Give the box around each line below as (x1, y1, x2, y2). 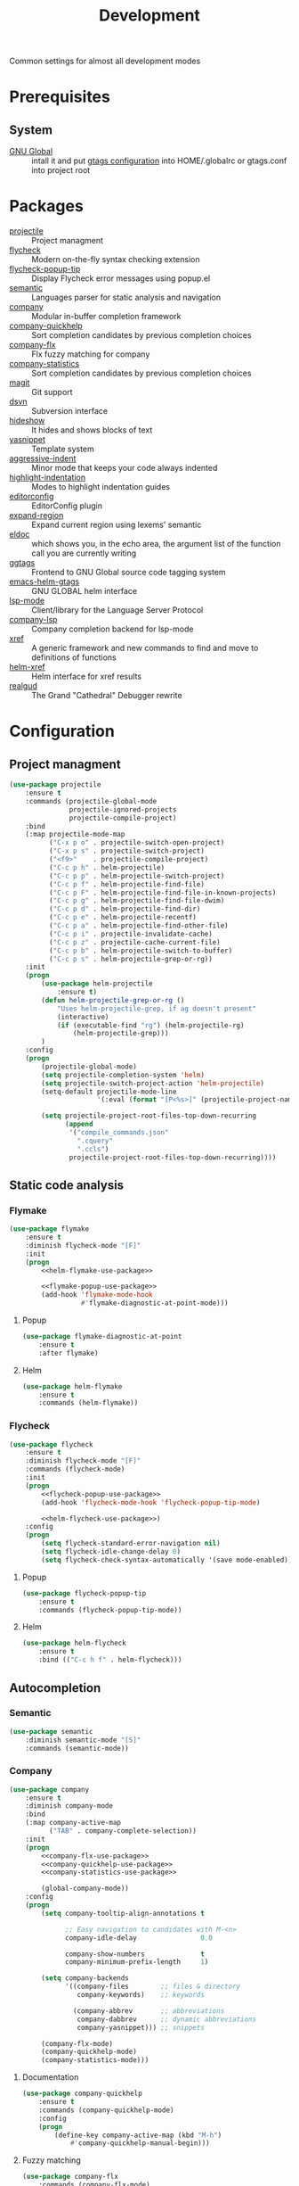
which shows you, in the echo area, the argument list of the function (31, 539, 281, 549)
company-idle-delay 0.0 (65, 1933, 214, 1943)
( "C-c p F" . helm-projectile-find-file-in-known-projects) (48, 888, 277, 897)
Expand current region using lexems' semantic (31, 519, 202, 531)
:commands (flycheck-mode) (25, 1464, 125, 1474)
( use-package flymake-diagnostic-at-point (21, 1332, 182, 1341)
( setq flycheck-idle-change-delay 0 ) (41, 1547, 181, 1556)
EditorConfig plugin (31, 500, 102, 511)
